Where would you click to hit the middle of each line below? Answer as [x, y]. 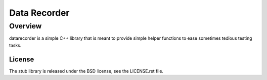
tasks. [15, 45]
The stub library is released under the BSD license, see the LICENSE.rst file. [86, 71]
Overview [25, 26]
